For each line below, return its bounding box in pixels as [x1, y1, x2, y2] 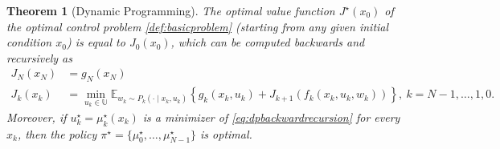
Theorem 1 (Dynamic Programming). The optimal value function [6, 2, 335, 18]
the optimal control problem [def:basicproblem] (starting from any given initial [6, 18, 389, 34]
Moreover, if [6, 108, 67, 125]
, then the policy [17, 125, 97, 142]
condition [6, 34, 52, 50]
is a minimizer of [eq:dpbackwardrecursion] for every [142, 108, 400, 125]
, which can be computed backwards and [170, 34, 365, 50]
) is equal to [66, 34, 125, 50]
